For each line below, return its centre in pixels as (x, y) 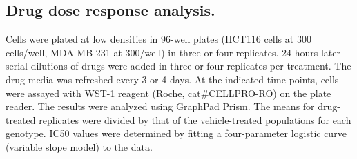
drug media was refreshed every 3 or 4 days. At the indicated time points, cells (172, 79)
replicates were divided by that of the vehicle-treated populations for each (195, 119)
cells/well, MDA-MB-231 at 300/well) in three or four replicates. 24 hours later (173, 52)
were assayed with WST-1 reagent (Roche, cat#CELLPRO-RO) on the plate (168, 93)
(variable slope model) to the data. (79, 146)
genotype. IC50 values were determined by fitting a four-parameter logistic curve (176, 133)
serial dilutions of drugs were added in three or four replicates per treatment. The (178, 66)
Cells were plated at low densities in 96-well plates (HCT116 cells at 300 (158, 39)
